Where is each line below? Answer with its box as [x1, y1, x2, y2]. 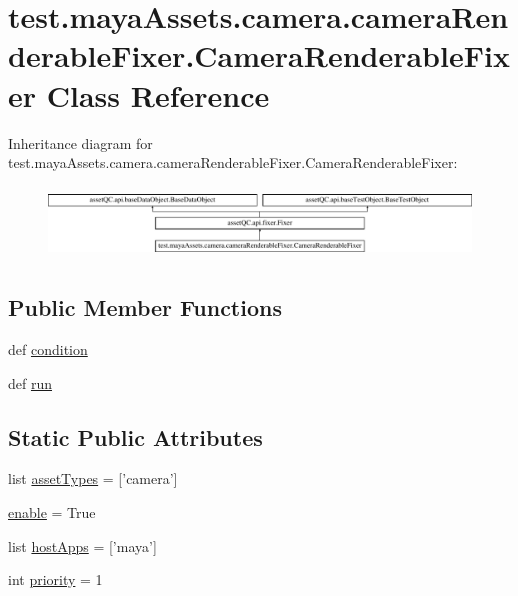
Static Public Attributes [8, 421, 263, 452]
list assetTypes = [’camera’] [8, 468, 178, 489]
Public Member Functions [8, 292, 282, 323]
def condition [8, 338, 88, 359]
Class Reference [46, 74, 270, 115]
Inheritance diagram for [8, 132, 153, 153]
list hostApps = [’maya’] [8, 535, 157, 556]
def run [8, 372, 53, 393]
